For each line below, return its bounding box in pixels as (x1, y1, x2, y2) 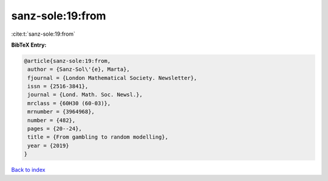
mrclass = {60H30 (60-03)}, (27, 100, 111, 107)
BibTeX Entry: (11, 41, 47, 48)
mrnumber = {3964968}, (27, 108, 95, 115)
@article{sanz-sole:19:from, (24, 58, 111, 64)
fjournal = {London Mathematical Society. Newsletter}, (27, 74, 197, 81)
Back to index (11, 166, 46, 174)
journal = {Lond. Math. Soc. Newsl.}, (27, 91, 143, 98)
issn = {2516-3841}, (27, 83, 89, 90)
